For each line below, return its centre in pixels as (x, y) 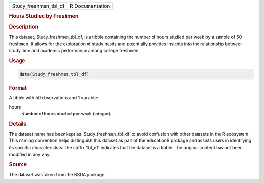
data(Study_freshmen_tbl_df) (54, 74)
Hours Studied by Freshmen (44, 16)
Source (18, 164)
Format (18, 88)
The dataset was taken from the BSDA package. (57, 175)
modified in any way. (30, 155)
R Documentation (90, 6)
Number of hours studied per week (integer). (66, 114)
